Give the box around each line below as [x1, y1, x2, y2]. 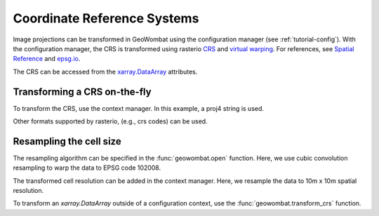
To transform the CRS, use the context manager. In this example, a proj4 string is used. [13, 104, 265, 112]
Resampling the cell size [13, 135, 122, 147]
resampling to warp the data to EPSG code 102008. [13, 163, 161, 172]
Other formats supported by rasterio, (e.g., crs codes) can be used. [13, 117, 208, 126]
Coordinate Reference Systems [13, 11, 199, 26]
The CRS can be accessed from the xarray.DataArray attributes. [13, 67, 198, 76]
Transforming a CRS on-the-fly [13, 86, 152, 97]
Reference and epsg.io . [13, 55, 81, 63]
